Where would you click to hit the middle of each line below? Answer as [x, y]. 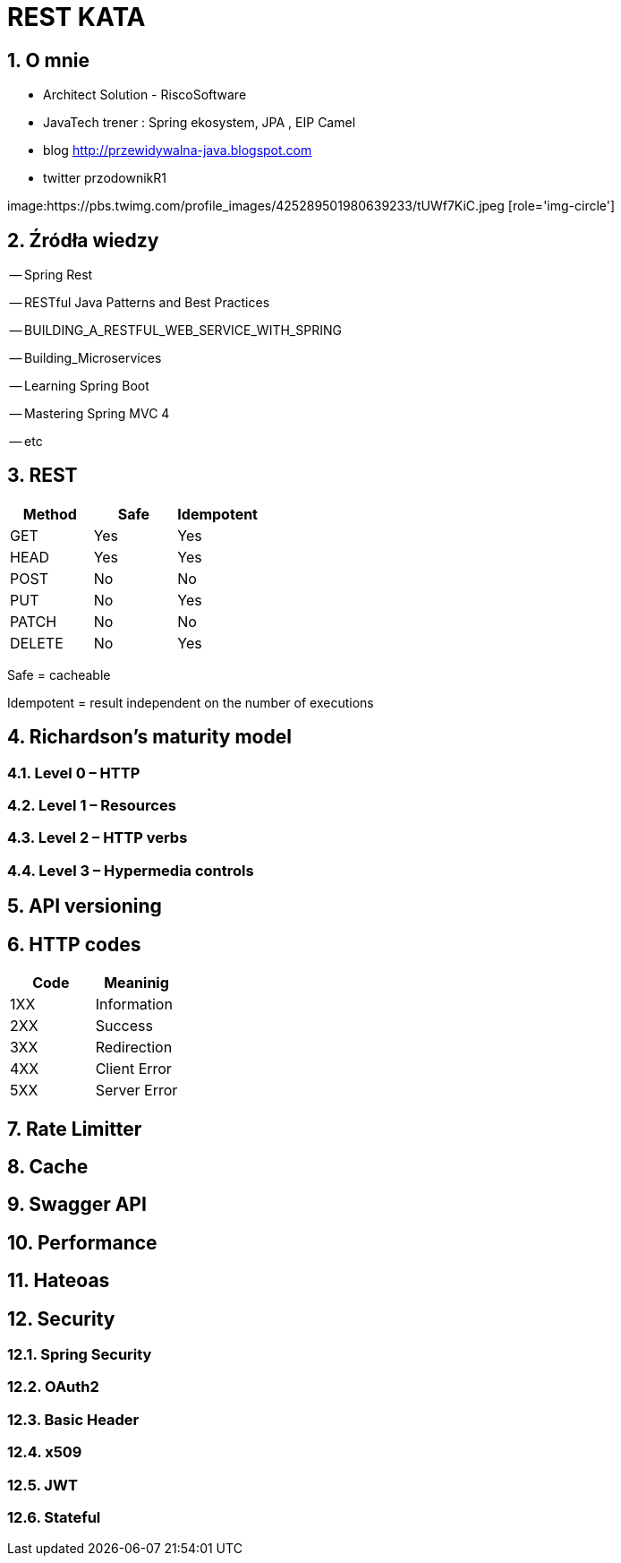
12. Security [61, 1318]
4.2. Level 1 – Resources [92, 806]
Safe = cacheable [59, 674]
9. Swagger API [77, 1205]
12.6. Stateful [54, 1517]
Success [124, 1026]
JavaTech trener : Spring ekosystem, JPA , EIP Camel [200, 123]
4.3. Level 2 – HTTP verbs [98, 838]
